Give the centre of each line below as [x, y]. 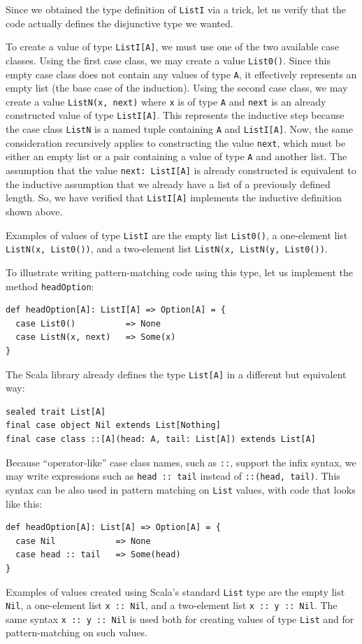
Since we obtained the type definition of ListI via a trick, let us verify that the [176, 9]
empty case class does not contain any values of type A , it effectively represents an [181, 74]
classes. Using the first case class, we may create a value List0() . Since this [168, 60]
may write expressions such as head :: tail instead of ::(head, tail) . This [173, 476]
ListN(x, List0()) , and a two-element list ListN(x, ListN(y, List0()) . [167, 249]
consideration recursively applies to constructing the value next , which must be [176, 142]
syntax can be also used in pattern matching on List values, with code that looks [181, 489]
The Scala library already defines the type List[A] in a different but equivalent [176, 374]
